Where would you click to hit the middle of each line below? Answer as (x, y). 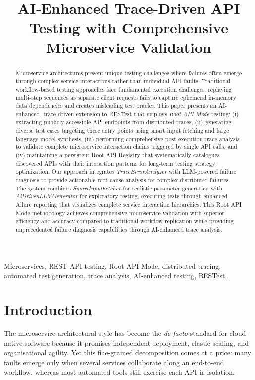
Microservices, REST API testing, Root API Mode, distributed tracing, (113, 265)
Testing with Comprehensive (129, 27)
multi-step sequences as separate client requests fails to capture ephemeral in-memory (126, 97)
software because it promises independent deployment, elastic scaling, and (137, 343)
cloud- (239, 333)
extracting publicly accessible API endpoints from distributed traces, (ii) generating (124, 122)
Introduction (48, 309)
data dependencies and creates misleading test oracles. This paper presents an (116, 106)
